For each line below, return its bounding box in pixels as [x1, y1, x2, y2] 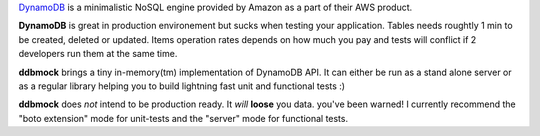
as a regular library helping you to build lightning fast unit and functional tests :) [18, 80, 345, 92]
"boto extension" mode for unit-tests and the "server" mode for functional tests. [18, 112, 349, 124]
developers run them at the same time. [18, 48, 178, 60]
